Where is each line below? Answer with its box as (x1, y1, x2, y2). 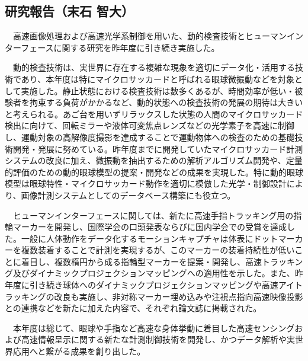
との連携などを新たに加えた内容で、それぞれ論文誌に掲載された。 (5, 302, 262, 314)
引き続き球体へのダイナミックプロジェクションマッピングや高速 (29, 279, 278, 291)
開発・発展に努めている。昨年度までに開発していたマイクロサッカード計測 (12, 142, 303, 155)
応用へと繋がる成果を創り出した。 (12, 345, 146, 357)
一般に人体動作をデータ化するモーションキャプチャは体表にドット (21, 232, 278, 244)
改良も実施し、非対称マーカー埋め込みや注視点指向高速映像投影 (54, 290, 303, 302)
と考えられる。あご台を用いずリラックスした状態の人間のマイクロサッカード (5, 107, 303, 120)
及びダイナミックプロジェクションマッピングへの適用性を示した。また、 (12, 267, 295, 279)
